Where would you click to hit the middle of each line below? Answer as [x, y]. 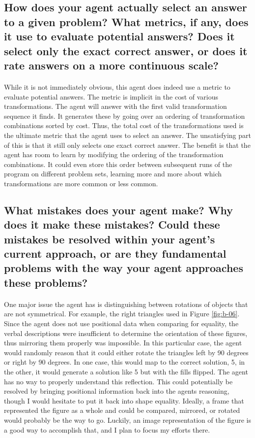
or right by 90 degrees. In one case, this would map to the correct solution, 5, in [125, 362]
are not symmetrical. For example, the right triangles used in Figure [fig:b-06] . [122, 314]
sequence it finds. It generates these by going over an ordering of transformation [125, 116]
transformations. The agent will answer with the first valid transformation [115, 106]
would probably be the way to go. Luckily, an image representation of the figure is [127, 420]
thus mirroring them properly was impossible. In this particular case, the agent [123, 343]
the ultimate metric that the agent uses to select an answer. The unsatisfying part [127, 135]
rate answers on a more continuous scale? [111, 65]
